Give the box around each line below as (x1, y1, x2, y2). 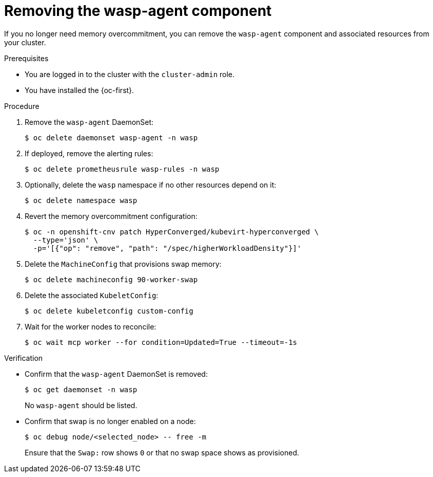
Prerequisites (4, 53, 49, 63)
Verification (4, 353, 43, 362)
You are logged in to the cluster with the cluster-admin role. (25, 69, 235, 79)
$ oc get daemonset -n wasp (25, 385, 137, 394)
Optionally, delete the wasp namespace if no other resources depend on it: (25, 180, 277, 189)
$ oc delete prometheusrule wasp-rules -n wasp (25, 164, 220, 173)
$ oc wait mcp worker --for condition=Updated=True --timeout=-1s (25, 338, 298, 346)
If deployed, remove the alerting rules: (25, 149, 153, 158)
